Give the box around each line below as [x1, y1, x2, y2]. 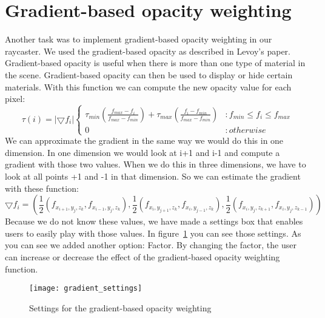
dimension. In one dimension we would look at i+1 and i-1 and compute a [5, 146, 280, 158]
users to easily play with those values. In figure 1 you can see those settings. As [5, 226, 301, 239]
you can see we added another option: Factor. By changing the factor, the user [5, 238, 297, 251]
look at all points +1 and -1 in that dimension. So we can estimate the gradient [5, 170, 301, 183]
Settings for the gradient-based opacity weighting [29, 301, 212, 314]
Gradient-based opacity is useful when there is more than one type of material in [5, 56, 306, 69]
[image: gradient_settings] [29, 284, 142, 293]
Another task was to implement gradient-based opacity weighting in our [5, 33, 272, 46]
